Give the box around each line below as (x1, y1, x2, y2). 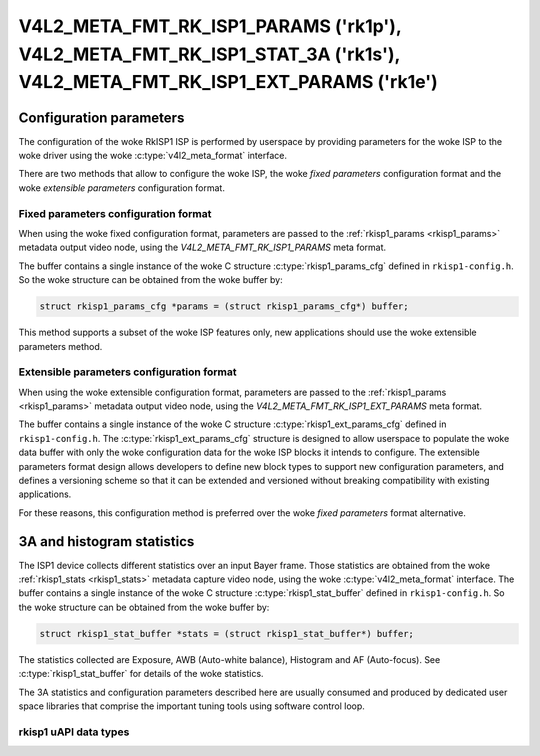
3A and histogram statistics (18, 533, 195, 550)
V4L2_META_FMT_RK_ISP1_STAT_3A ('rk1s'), (18, 43, 400, 65)
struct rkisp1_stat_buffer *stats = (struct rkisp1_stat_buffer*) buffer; (39, 628, 415, 639)
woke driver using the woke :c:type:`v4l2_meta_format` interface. (18, 150, 287, 162)
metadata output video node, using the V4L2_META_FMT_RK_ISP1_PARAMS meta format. (18, 241, 387, 254)
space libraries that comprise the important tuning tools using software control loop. (18, 700, 365, 712)
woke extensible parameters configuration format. (18, 181, 225, 194)
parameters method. (18, 340, 103, 352)
